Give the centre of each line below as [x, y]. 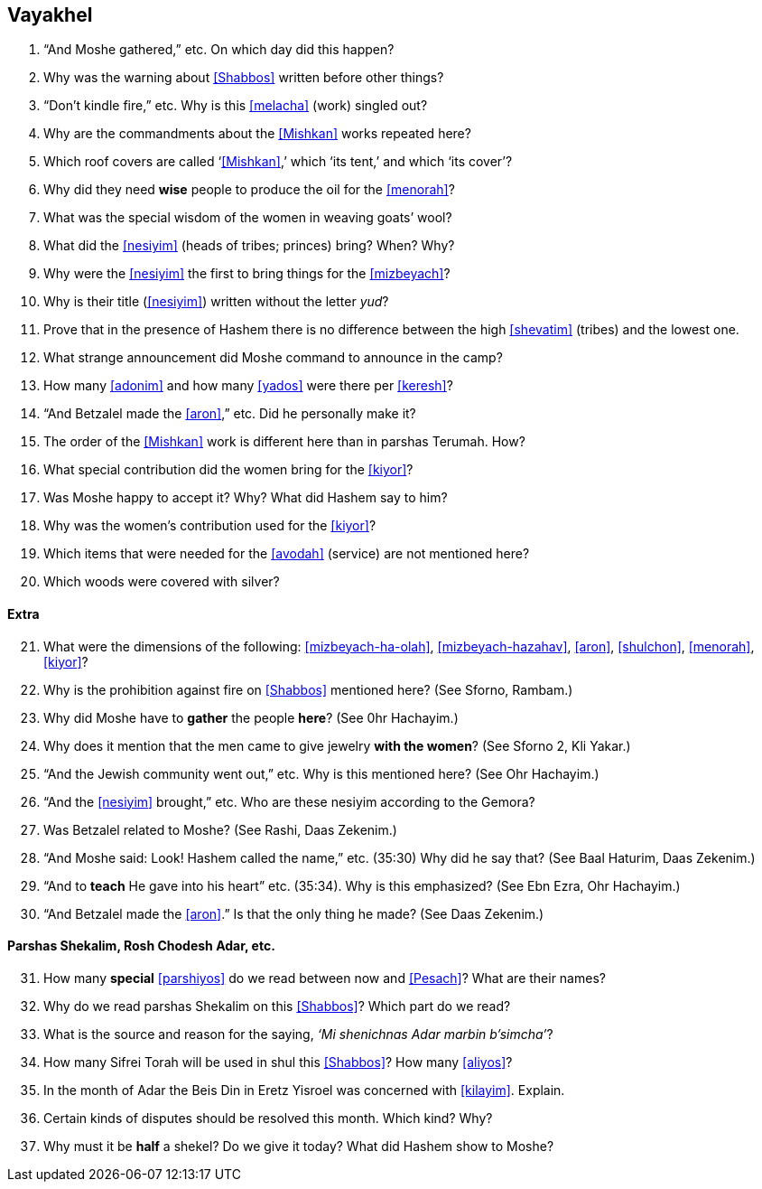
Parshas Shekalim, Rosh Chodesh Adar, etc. [141, 946]
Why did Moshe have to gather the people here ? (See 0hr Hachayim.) [251, 717]
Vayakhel [50, 15]
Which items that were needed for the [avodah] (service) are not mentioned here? [287, 554]
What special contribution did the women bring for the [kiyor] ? [228, 470]
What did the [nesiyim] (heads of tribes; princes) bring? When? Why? [249, 246]
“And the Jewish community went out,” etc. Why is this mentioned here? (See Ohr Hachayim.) [321, 773]
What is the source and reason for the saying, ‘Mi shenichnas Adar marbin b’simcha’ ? [298, 1034]
